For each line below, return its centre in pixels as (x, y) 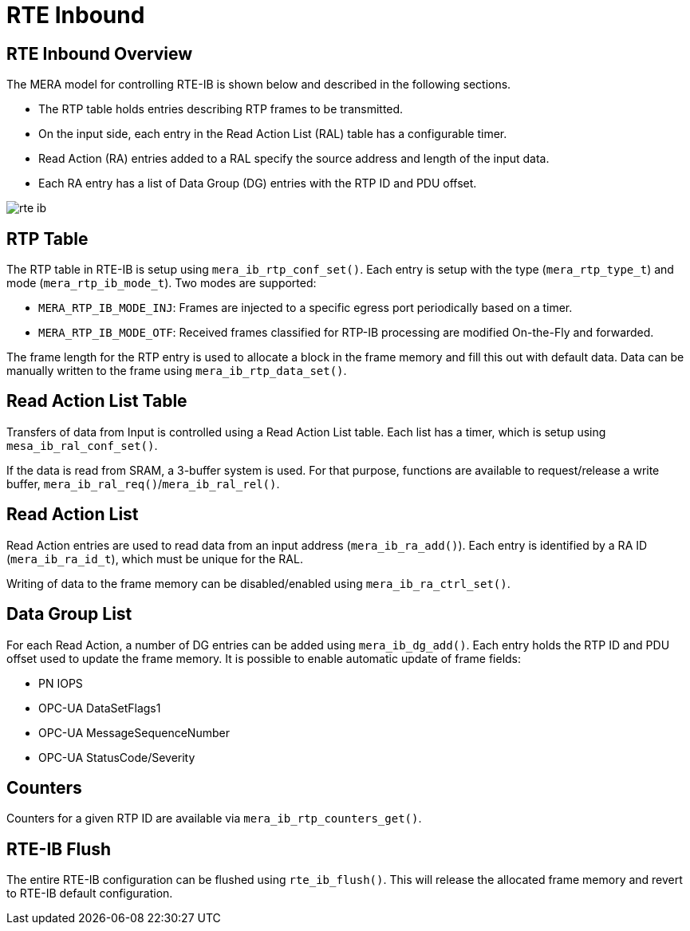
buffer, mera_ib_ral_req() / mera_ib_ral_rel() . (143, 483)
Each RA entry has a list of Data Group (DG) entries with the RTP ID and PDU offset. (258, 183)
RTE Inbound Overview (100, 53)
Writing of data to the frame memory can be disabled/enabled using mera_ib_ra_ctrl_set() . (258, 583)
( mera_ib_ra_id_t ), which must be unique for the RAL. (155, 558)
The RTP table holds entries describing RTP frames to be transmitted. (221, 109)
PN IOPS (61, 683)
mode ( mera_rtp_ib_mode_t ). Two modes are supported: (162, 283)
